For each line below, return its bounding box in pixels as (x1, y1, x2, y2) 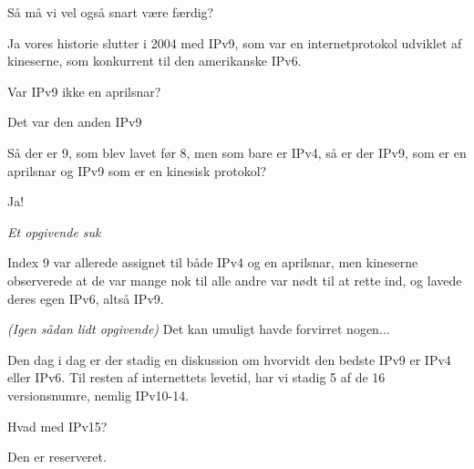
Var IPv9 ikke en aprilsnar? (7, 81, 161, 100)
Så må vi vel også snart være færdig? (7, 3, 214, 21)
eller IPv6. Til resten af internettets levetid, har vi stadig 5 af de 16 (7, 368, 386, 387)
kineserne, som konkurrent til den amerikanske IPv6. (7, 51, 302, 70)
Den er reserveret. (7, 447, 107, 466)
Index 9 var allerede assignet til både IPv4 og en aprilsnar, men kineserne (7, 253, 418, 272)
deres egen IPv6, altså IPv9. (7, 288, 164, 307)
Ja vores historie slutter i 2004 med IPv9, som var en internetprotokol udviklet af (7, 33, 462, 52)
